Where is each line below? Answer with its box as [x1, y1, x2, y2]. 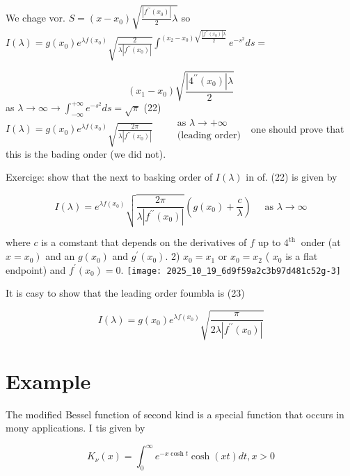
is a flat [285, 249, 318, 263]
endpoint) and [6, 262, 66, 277]
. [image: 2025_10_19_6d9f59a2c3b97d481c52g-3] [120, 262, 341, 277]
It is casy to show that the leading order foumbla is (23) [6, 286, 245, 300]
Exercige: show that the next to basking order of [6, 170, 213, 184]
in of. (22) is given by [246, 170, 337, 184]
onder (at [301, 235, 341, 249]
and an [45, 249, 75, 263]
